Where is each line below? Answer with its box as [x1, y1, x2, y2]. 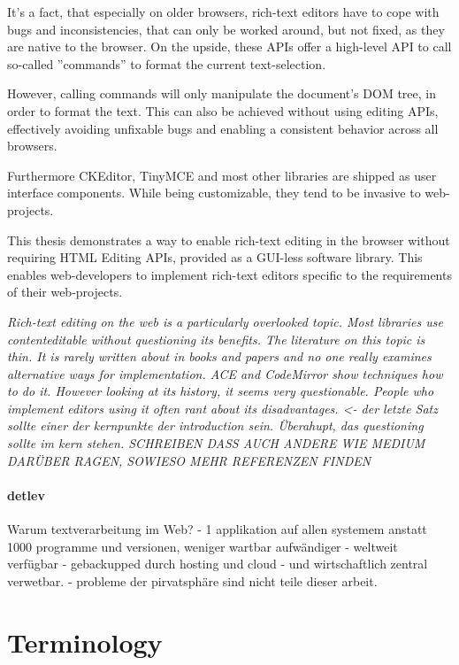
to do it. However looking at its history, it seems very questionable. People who [7, 382, 434, 400]
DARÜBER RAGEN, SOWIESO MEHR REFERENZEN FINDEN [7, 451, 371, 469]
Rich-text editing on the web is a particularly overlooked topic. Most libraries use [7, 312, 443, 330]
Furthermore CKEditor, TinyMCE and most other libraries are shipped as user [7, 166, 437, 184]
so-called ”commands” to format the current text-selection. [7, 54, 326, 73]
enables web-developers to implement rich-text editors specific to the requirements [7, 265, 452, 283]
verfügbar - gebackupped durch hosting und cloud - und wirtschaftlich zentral [7, 554, 428, 573]
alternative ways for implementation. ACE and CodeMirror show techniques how [7, 364, 443, 383]
